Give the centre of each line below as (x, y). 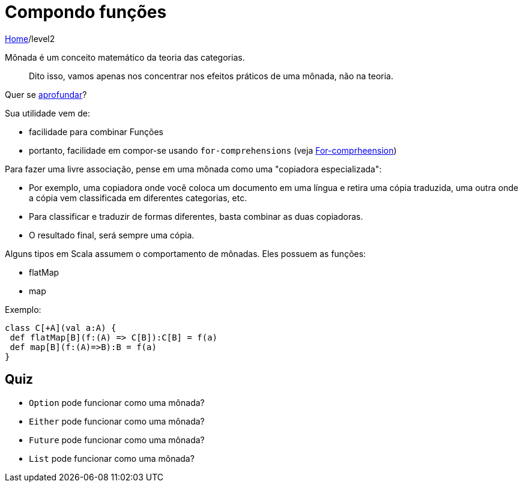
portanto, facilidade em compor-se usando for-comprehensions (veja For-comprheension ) (213, 150)
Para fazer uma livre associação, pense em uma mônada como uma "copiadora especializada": (193, 169)
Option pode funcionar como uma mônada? (117, 402)
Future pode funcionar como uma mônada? (117, 440)
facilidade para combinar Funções (96, 132)
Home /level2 (30, 38)
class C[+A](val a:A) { (61, 328)
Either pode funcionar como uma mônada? (117, 421)
